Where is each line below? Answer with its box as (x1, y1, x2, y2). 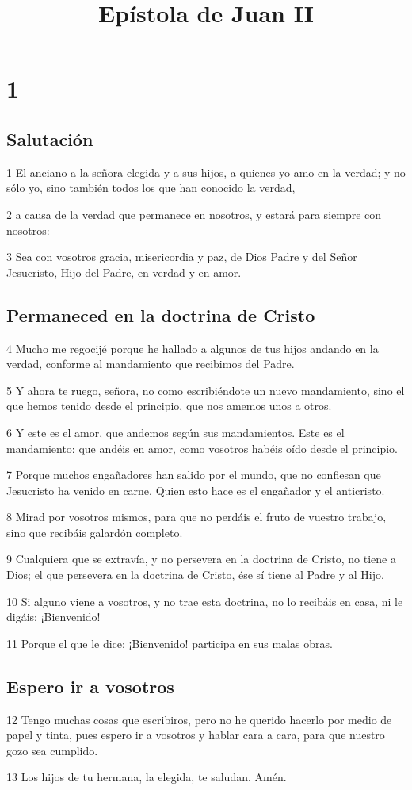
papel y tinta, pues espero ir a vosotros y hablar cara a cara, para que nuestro (6, 727, 385, 743)
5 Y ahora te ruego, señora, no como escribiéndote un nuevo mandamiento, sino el (6, 382, 405, 398)
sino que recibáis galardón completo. (6, 523, 183, 540)
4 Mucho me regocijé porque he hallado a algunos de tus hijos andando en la (6, 339, 379, 356)
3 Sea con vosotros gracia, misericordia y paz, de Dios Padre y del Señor (6, 248, 357, 265)
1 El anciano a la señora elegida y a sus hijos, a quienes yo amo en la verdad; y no (6, 163, 406, 180)
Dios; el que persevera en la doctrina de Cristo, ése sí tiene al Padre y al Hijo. (6, 566, 384, 583)
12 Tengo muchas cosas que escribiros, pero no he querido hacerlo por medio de (6, 711, 392, 727)
